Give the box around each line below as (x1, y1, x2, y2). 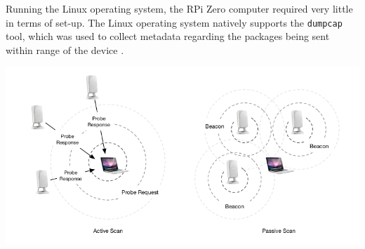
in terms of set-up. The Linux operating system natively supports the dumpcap (6, 15, 343, 29)
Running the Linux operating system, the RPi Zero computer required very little (6, 1, 353, 15)
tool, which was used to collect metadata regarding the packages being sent (6, 29, 330, 43)
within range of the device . (6, 42, 124, 57)
